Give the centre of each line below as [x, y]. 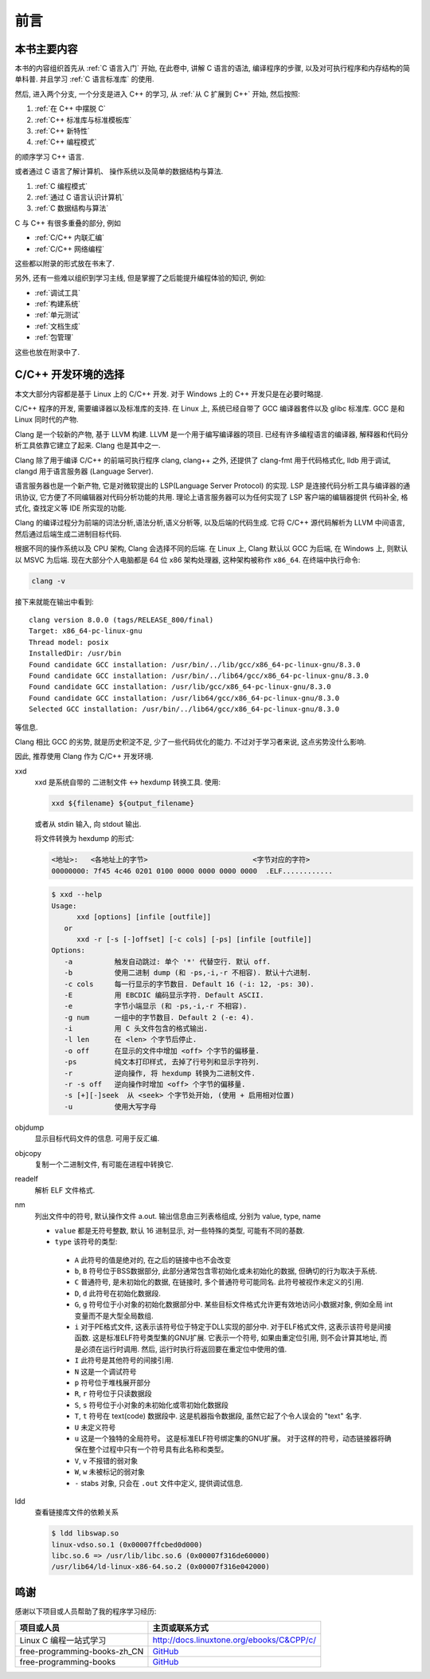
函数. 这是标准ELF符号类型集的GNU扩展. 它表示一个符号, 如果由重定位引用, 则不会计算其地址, [226, 1338]
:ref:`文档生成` [58, 326]
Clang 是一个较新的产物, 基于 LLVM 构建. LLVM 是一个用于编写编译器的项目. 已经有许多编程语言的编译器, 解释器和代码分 [212, 434]
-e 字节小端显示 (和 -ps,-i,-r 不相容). [156, 1006]
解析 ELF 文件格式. [65, 1190]
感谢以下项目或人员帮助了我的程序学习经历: [86, 1611]
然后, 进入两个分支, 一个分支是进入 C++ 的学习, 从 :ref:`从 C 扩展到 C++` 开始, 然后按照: [157, 94]
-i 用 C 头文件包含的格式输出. [136, 1029]
